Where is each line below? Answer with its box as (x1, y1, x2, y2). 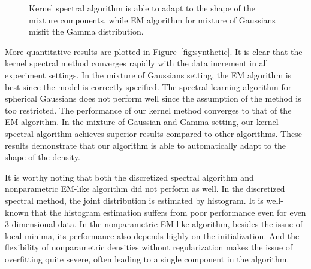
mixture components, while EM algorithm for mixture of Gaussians (29, 13, 276, 26)
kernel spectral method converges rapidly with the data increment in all (5, 57, 268, 69)
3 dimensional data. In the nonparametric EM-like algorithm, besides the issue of (5, 218, 303, 230)
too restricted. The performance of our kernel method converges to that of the (5, 103, 292, 116)
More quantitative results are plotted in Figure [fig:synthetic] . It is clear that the (5, 45, 303, 57)
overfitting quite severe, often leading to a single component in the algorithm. (5, 252, 289, 265)
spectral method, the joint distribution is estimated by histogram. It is (5, 194, 264, 206)
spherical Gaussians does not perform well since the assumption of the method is (5, 92, 301, 105)
